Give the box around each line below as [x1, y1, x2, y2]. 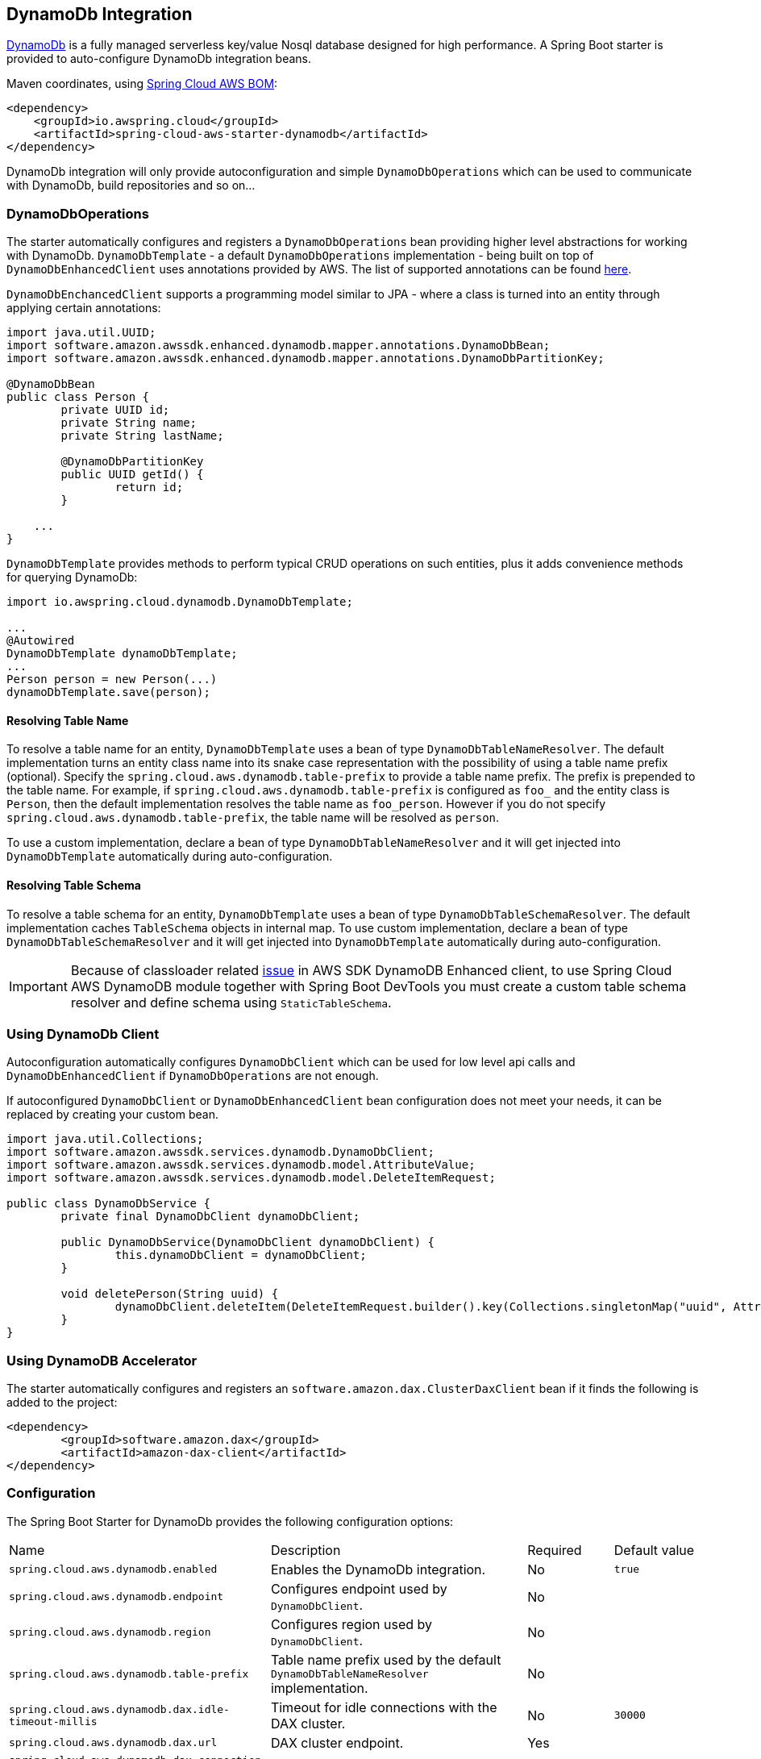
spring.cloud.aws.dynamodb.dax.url [9, 1736, 218, 1749]
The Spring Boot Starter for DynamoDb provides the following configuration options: [6, 1514, 454, 1528]
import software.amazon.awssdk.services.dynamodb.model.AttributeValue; [6, 1158, 476, 1172]
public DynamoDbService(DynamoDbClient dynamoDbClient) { [60, 1236, 435, 1249]
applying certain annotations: [6, 301, 161, 315]
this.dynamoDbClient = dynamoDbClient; [114, 1248, 367, 1262]
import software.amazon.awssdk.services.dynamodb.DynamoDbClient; [6, 1145, 435, 1159]
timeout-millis [9, 1715, 98, 1728]
